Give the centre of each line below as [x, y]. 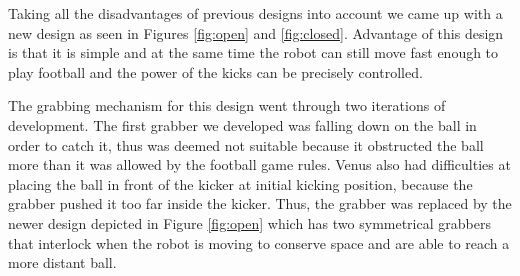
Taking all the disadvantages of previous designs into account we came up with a [255, 13]
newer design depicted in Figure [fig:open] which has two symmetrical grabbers [249, 222]
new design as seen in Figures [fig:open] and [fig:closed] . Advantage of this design [256, 32]
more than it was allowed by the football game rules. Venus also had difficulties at [259, 164]
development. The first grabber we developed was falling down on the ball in [242, 124]
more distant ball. [62, 262]
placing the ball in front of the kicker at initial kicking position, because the [240, 183]
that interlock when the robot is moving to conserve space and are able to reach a [259, 242]
